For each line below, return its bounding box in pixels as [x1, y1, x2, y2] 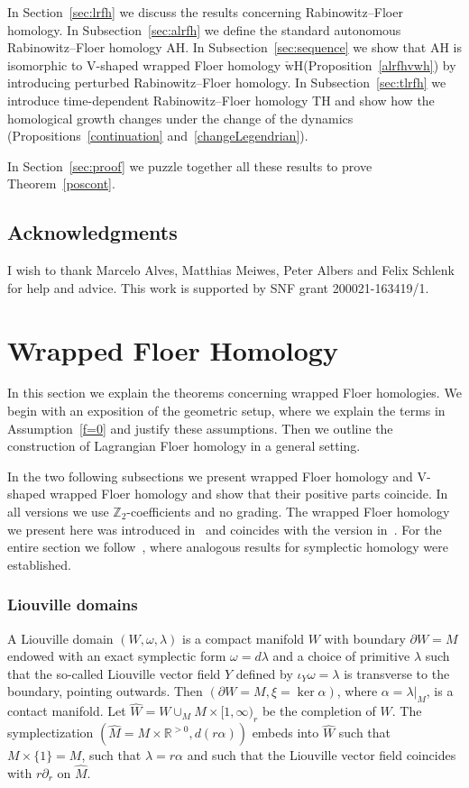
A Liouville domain [7, 628, 114, 647]
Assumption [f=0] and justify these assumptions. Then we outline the [7, 418, 393, 437]
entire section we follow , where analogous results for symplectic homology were [7, 537, 448, 556]
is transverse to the [344, 664, 450, 683]
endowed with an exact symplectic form [7, 646, 226, 665]
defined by [235, 664, 293, 683]
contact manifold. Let [7, 701, 126, 720]
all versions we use [7, 502, 109, 521]
